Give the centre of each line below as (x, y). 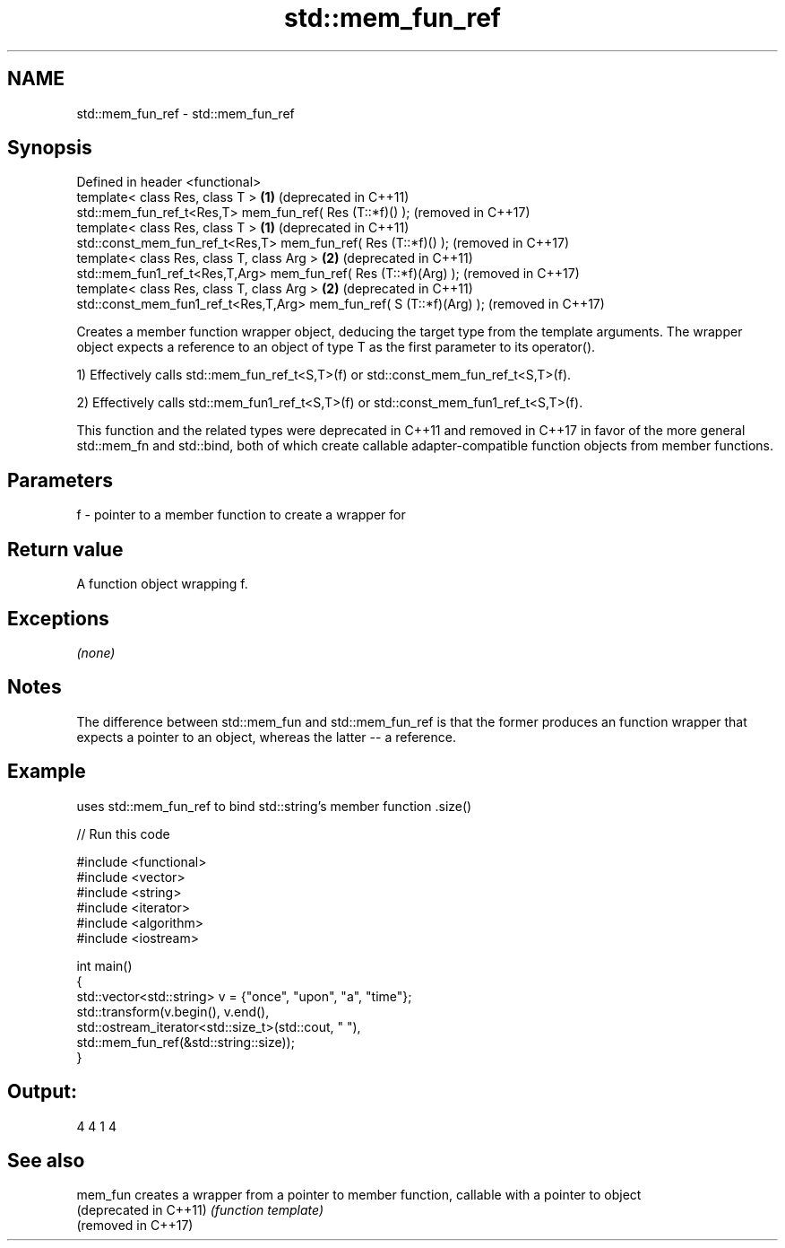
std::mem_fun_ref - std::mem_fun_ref (185, 113)
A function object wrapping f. (162, 584)
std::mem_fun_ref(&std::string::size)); (185, 1042)
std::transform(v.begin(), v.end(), (173, 1011)
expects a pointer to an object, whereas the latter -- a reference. (266, 737)
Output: (42, 1092)
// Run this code (123, 833)
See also (46, 1160)
